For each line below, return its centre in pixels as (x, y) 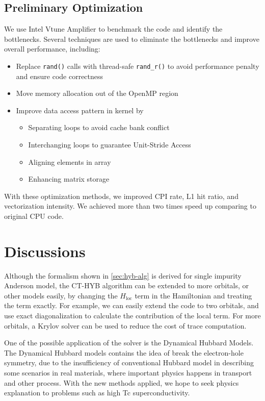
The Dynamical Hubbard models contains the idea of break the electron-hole (124, 352)
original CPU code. (34, 216)
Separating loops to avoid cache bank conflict (99, 127)
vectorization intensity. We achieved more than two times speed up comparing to (130, 206)
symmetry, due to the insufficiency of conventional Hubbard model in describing (129, 362)
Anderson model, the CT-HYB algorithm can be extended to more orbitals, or (127, 285)
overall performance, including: (52, 49)
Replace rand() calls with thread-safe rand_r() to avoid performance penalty (138, 66)
